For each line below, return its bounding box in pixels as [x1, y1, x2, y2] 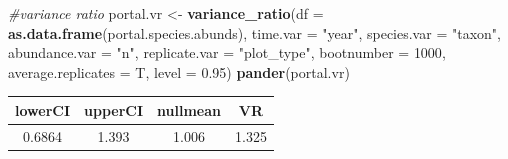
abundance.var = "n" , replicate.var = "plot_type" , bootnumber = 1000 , [8, 42, 446, 63]
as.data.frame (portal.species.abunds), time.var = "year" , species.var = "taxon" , [8, 22, 501, 43]
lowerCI [15, 99, 71, 120]
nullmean [157, 99, 222, 120]
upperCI [84, 99, 144, 120]
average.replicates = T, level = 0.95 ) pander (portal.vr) [8, 61, 350, 82]
